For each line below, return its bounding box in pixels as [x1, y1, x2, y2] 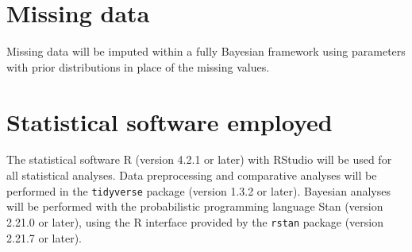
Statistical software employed [6, 105, 333, 138]
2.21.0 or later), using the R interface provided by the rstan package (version [6, 213, 384, 230]
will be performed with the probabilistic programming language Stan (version [6, 198, 383, 215]
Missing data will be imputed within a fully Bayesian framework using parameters [6, 43, 406, 60]
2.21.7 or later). [6, 229, 82, 246]
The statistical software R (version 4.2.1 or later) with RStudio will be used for [6, 151, 392, 168]
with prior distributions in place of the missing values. [6, 58, 270, 75]
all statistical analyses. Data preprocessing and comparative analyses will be [6, 167, 377, 184]
